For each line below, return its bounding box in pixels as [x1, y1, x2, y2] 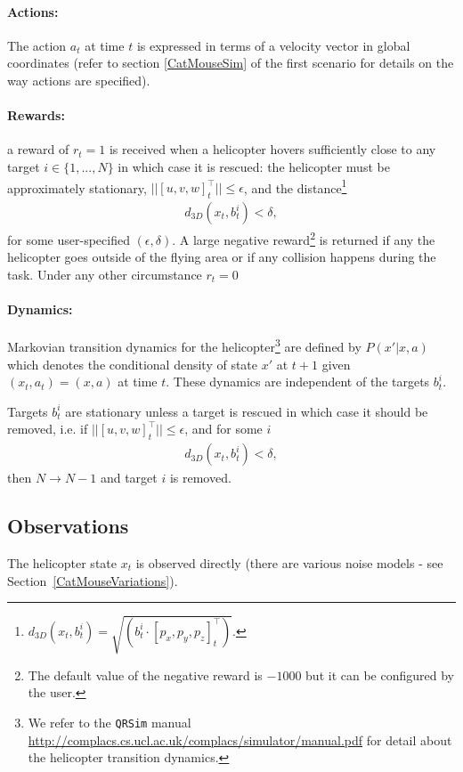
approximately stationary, [7, 178, 147, 197]
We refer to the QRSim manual [28, 712, 191, 731]
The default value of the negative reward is [28, 665, 263, 684]
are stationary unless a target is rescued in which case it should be [65, 402, 428, 420]
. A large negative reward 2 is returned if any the [172, 228, 435, 248]
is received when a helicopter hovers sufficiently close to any [109, 140, 436, 158]
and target [100, 468, 158, 487]
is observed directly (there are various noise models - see [135, 553, 443, 572]
